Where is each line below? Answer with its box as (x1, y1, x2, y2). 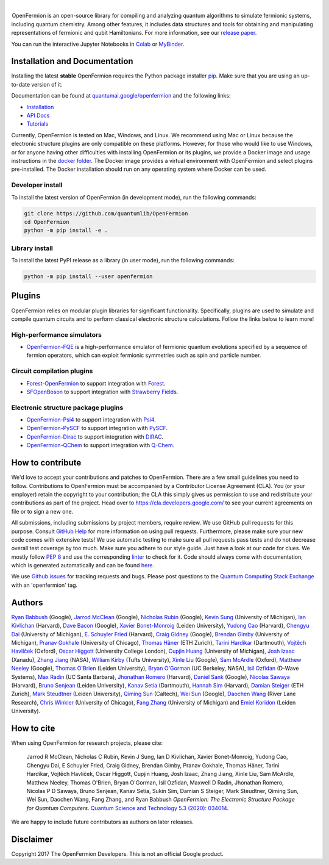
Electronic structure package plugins (11, 403, 124, 412)
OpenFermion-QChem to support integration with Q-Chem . (26, 442, 175, 449)
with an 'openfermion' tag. (11, 581, 78, 589)
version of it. (31, 81, 63, 88)
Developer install (11, 181, 63, 189)
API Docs (26, 112, 50, 119)
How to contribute (11, 458, 82, 468)
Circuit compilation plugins (11, 367, 93, 375)
